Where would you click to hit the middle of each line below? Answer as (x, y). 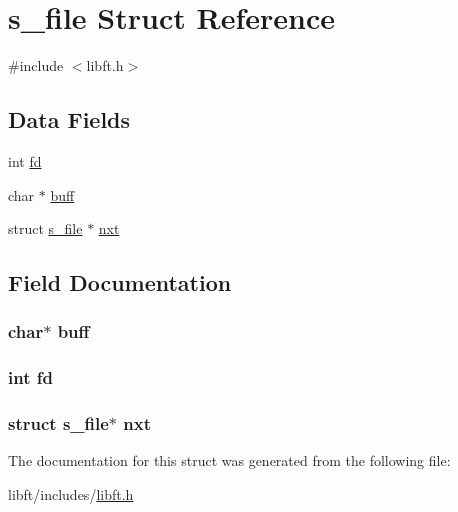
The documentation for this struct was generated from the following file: (229, 460)
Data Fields (69, 119)
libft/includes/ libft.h (71, 493)
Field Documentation (120, 282)
